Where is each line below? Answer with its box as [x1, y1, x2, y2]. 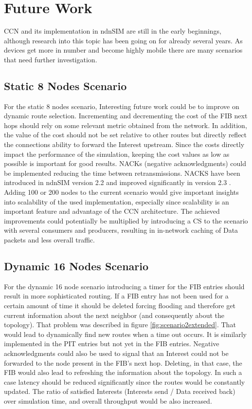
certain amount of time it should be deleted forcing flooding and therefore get [4, 300, 235, 310]
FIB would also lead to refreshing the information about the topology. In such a [4, 367, 242, 377]
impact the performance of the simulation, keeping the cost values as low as [4, 149, 230, 159]
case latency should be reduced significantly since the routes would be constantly [4, 376, 245, 387]
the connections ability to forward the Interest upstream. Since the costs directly [4, 139, 245, 149]
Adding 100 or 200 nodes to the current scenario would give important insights [4, 187, 239, 197]
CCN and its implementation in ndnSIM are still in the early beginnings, [4, 26, 221, 36]
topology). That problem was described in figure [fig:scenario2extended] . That [4, 319, 236, 330]
